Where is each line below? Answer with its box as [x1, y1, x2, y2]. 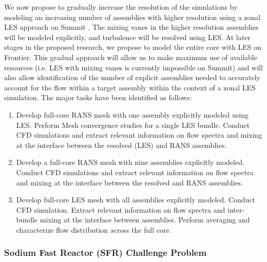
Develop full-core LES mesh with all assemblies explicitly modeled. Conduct [16, 194, 256, 205]
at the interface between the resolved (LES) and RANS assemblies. [16, 139, 227, 150]
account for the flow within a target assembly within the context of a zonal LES [4, 82, 256, 92]
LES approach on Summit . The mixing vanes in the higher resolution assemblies [4, 22, 259, 32]
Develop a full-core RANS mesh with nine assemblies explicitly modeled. [16, 157, 244, 167]
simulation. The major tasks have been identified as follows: [4, 92, 192, 103]
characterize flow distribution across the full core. [16, 224, 171, 235]
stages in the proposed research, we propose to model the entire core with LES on [4, 42, 262, 52]
